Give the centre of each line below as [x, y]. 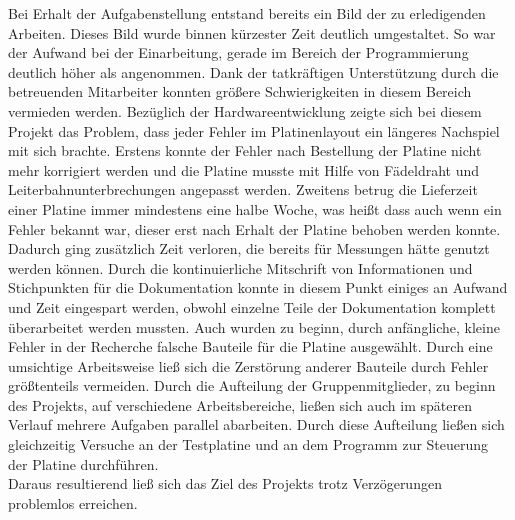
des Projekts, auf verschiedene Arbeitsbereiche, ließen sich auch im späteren [240, 404]
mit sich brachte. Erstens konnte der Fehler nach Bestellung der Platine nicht [245, 150]
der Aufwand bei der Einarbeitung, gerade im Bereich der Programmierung [238, 52]
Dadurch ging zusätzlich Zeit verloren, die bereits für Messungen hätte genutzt [249, 248]
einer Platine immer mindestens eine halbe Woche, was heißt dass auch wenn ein [255, 208]
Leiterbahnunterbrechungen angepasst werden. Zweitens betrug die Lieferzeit [243, 189]
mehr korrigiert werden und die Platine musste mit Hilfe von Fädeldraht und [244, 169]
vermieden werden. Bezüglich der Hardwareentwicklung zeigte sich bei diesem [245, 110]
